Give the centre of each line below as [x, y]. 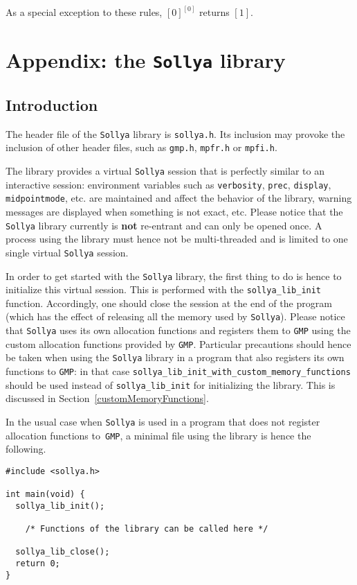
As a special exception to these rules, [84, 12]
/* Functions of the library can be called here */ [147, 529]
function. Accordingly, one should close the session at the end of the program [169, 303]
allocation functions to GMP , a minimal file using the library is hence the [158, 435]
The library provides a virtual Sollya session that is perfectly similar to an [165, 171]
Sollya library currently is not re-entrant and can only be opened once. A [164, 225]
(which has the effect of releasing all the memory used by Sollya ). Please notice [175, 316]
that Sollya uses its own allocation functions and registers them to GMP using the [178, 330]
